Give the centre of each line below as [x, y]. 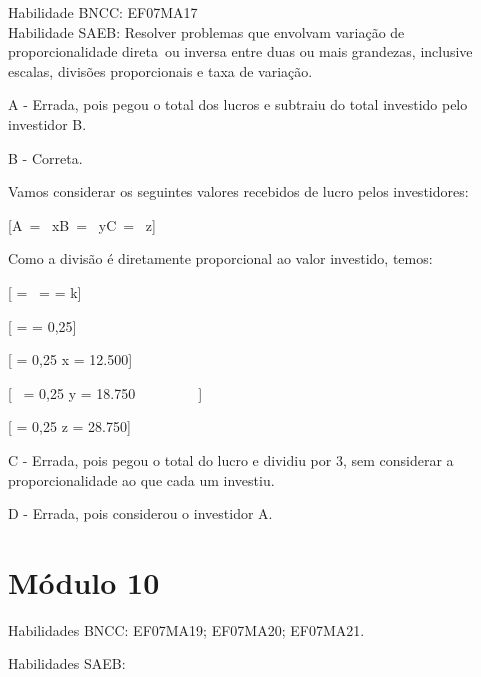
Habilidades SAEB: [67, 663]
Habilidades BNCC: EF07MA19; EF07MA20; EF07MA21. [186, 629]
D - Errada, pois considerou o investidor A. [140, 513]
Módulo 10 [84, 581]
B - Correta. [45, 157]
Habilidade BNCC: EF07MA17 [103, 12]
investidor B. [47, 123]
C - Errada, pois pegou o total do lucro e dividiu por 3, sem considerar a [231, 459]
